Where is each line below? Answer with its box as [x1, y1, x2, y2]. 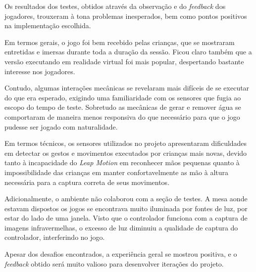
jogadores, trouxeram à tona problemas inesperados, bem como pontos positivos [4, 10, 247, 21]
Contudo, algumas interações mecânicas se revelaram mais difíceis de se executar [4, 83, 250, 93]
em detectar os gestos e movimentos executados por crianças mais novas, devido [4, 147, 247, 158]
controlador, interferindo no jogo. [4, 232, 105, 242]
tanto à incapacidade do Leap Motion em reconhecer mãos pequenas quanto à [4, 157, 240, 168]
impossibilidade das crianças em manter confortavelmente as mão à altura [4, 167, 229, 177]
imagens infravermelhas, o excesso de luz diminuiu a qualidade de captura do [4, 222, 238, 232]
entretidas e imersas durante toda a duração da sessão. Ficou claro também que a [4, 46, 252, 57]
